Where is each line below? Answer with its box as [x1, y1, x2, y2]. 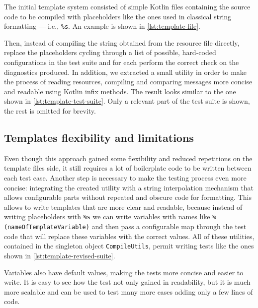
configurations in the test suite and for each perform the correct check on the [4, 57, 239, 67]
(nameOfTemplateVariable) [4, 224, 89, 231]
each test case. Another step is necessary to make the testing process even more [4, 172, 247, 183]
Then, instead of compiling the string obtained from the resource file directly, [4, 37, 240, 48]
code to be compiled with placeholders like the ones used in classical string [4, 11, 232, 21]
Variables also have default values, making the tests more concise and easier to [4, 267, 244, 277]
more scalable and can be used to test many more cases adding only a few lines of [4, 286, 253, 297]
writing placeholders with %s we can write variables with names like [4, 211, 210, 222]
